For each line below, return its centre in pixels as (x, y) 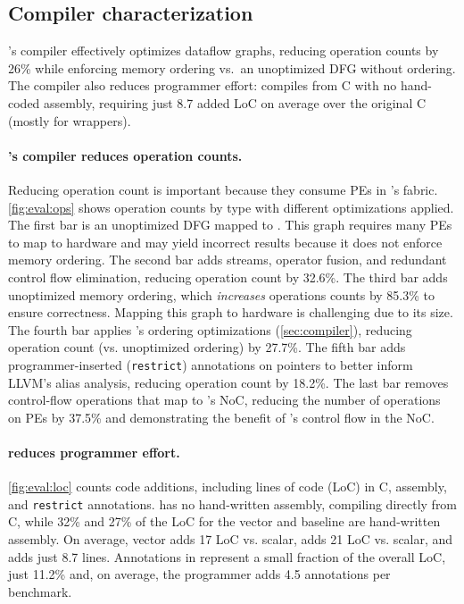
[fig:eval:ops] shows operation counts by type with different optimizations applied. (231, 207)
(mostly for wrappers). (70, 120)
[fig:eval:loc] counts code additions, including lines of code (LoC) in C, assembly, (228, 487)
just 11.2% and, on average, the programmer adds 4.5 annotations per (199, 574)
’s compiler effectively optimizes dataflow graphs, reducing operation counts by (224, 50)
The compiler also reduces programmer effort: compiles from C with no (203, 85)
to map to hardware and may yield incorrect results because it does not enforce (225, 242)
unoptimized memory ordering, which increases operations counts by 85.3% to (222, 294)
